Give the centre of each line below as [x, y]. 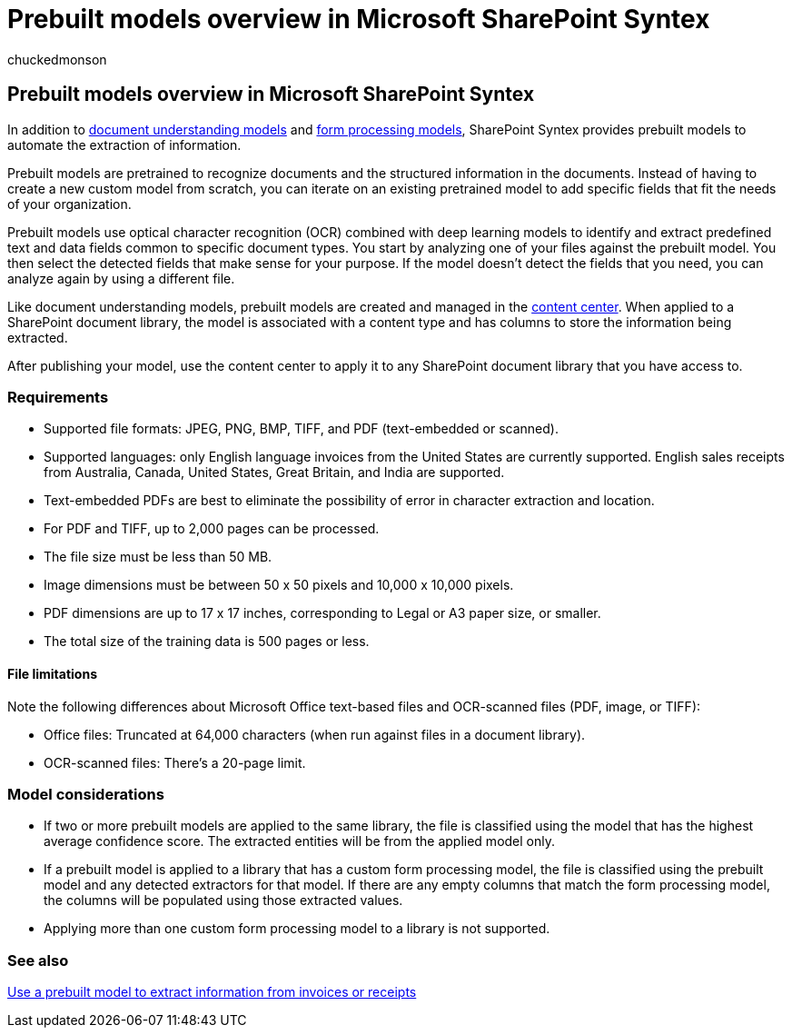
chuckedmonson [57, 59]
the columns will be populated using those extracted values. [223, 901]
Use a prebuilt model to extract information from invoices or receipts [212, 992]
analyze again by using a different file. [121, 278]
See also [38, 960]
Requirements [58, 397]
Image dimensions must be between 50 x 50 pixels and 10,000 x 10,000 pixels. [279, 585]
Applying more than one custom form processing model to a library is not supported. [297, 929]
